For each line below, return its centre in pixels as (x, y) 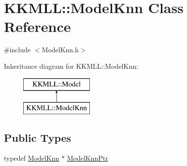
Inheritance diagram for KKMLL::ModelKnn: (71, 66)
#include (17, 50)
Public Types (38, 138)
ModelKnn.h (60, 50)
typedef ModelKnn (32, 158)
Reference (37, 26)
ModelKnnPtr (87, 158)
